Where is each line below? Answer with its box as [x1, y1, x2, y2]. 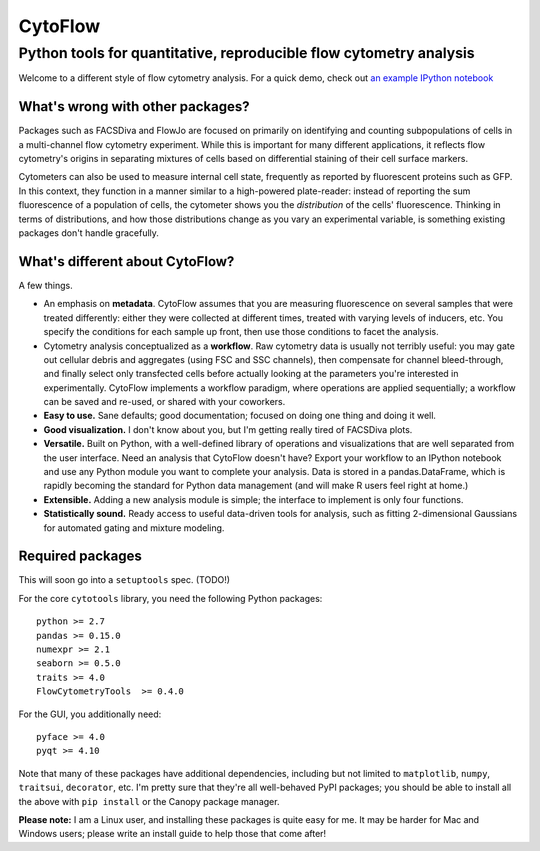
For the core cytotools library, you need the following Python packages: [18, 592, 323, 604]
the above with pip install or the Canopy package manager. [18, 795, 280, 807]
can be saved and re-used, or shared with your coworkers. [43, 396, 286, 408]
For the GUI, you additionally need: [18, 708, 162, 720]
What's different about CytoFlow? [18, 253, 235, 270]
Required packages [18, 548, 142, 565]
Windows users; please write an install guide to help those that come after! [18, 828, 327, 840]
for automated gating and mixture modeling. [43, 521, 225, 534]
